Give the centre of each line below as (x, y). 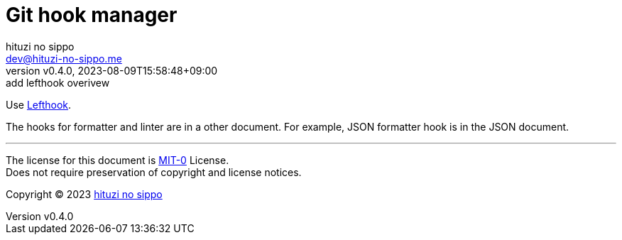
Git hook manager (92, 15)
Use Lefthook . (39, 104)
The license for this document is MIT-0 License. (118, 160)
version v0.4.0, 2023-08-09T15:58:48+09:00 (112, 70)
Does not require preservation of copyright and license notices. (154, 172)
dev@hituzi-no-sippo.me (64, 58)
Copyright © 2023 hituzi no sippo (84, 194)
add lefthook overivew (58, 82)
